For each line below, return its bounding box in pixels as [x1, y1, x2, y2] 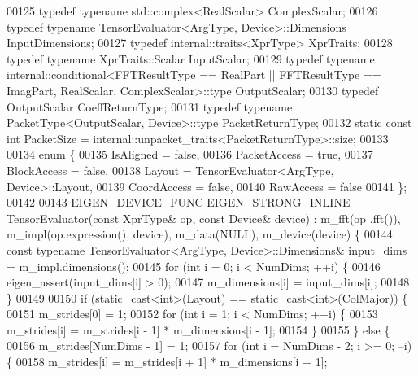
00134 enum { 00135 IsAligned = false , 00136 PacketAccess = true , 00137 [7, 146, 373, 163]
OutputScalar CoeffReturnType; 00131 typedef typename [7, 98, 293, 115]
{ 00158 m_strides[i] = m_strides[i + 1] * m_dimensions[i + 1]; [7, 353, 328, 370]
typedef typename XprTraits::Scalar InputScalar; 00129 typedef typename [7, 50, 375, 67]
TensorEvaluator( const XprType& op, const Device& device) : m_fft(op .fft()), [7, 209, 401, 226]
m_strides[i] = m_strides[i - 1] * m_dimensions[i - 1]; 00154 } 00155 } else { [7, 321, 390, 338]
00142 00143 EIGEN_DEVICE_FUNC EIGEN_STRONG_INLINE [7, 194, 351, 211]
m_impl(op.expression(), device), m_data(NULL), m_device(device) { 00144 [7, 225, 393, 243]
